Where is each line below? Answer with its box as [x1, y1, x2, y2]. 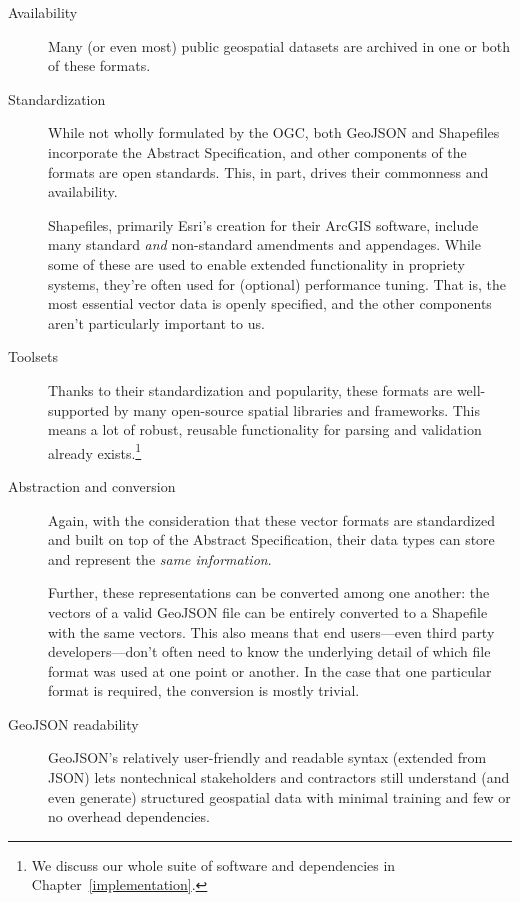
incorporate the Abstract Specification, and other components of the [48, 141, 467, 162]
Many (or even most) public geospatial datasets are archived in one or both [48, 35, 511, 56]
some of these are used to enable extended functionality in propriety [48, 253, 465, 274]
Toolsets [8, 346, 58, 367]
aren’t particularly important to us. [48, 312, 265, 333]
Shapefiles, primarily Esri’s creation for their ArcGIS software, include [48, 214, 479, 235]
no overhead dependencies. [48, 806, 210, 827]
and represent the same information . [48, 548, 272, 569]
